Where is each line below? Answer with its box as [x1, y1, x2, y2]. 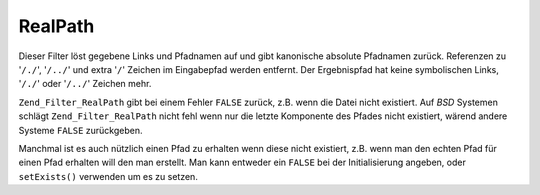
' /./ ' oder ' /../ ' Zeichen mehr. [18, 78, 152, 90]
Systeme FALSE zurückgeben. [18, 124, 144, 136]
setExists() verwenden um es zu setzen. [18, 170, 199, 182]
